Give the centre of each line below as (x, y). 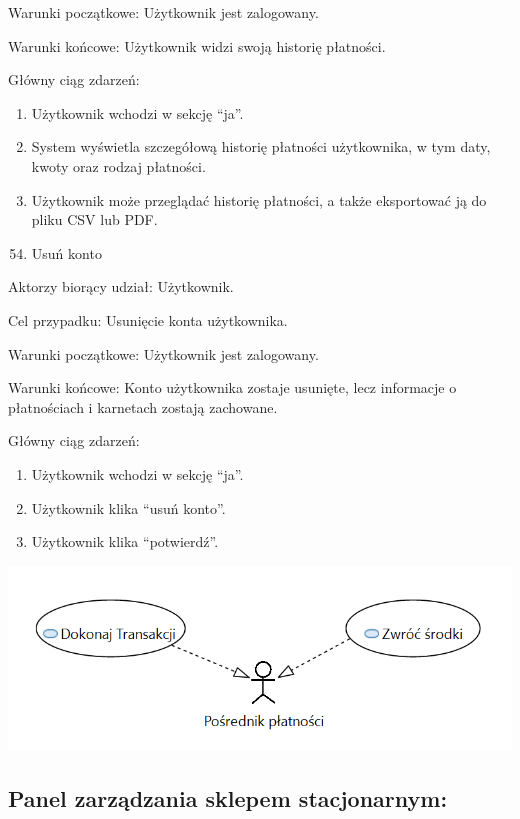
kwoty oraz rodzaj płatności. (118, 165)
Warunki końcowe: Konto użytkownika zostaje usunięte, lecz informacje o (232, 387)
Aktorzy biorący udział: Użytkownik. (121, 286)
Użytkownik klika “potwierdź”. (125, 541)
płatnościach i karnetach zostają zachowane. (143, 406)
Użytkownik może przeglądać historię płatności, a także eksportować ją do (259, 199)
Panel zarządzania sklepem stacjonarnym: (228, 797)
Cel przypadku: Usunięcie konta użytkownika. (148, 319)
